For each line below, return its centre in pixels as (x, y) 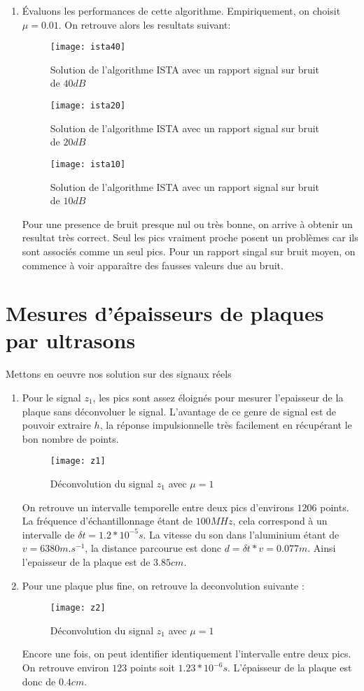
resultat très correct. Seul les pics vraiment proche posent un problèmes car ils (190, 237)
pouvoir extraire (56, 425)
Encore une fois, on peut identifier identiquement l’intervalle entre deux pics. (187, 654)
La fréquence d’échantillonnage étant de (107, 521)
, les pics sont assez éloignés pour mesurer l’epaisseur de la (218, 397)
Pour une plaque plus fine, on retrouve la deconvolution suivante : (163, 585)
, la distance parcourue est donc (153, 548)
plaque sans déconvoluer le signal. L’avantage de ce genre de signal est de (179, 411)
